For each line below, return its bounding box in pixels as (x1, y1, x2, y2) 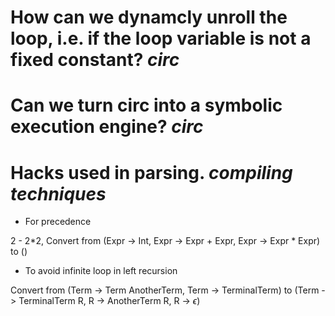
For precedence (24, 216, 92, 228)
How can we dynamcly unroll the (10, 6, 288, 29)
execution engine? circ (10, 116, 204, 138)
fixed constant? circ (10, 49, 180, 71)
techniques (10, 182, 107, 205)
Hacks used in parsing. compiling (10, 161, 293, 184)
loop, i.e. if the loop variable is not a (10, 27, 312, 50)
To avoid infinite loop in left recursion (24, 265, 178, 277)
